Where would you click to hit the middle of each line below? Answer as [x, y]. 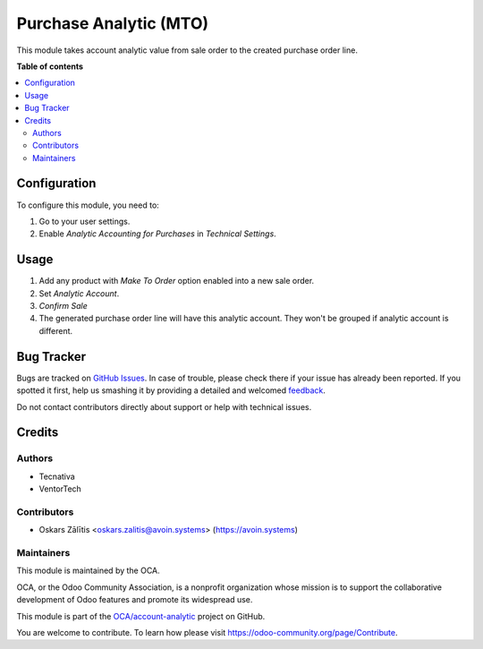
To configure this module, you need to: [88, 205]
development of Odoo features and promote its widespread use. [135, 600]
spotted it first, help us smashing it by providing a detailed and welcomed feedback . [171, 390]
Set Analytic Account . [79, 293]
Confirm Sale [64, 306]
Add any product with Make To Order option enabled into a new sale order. [177, 281]
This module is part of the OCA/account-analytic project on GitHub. [141, 616]
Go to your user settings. [85, 221]
